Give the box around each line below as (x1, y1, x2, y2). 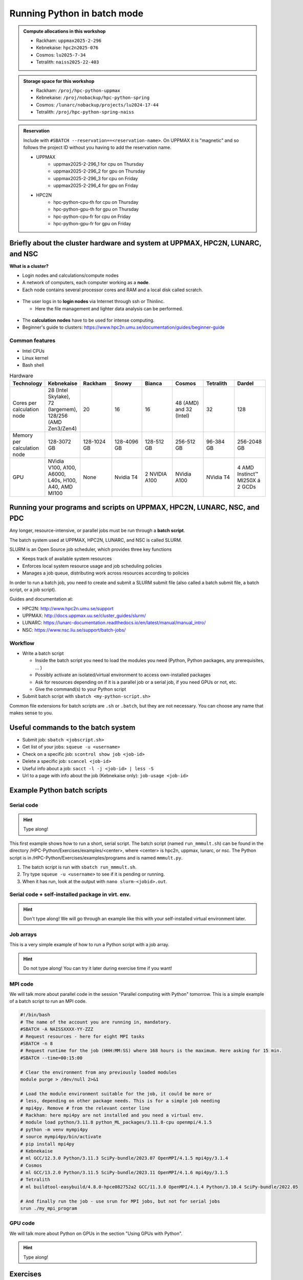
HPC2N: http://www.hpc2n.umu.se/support (22, 605, 114, 611)
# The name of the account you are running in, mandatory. (20, 1019, 171, 1025)
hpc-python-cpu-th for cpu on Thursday (53, 199, 139, 205)
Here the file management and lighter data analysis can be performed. (35, 305, 184, 312)
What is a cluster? (9, 263, 49, 269)
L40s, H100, (48, 477, 77, 484)
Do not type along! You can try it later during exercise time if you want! (23, 965, 172, 971)
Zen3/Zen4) (48, 425, 77, 432)
